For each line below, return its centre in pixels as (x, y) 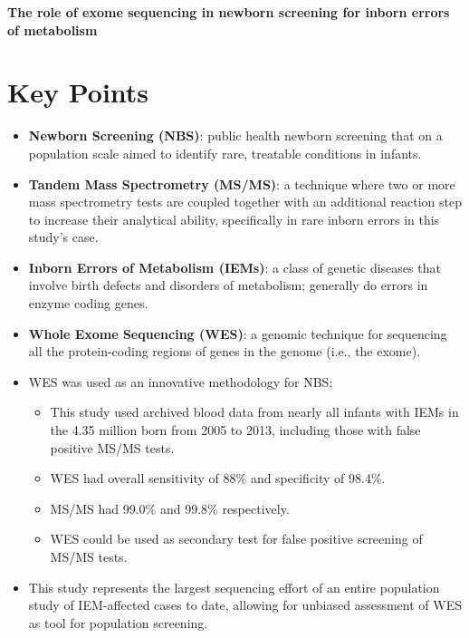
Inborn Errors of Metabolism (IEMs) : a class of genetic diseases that (234, 267)
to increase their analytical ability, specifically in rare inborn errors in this (234, 219)
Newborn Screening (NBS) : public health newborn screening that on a (235, 135)
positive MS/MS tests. (112, 447)
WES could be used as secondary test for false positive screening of (236, 539)
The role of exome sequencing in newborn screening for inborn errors (229, 12)
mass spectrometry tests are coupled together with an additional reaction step (245, 202)
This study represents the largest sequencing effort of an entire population (234, 587)
